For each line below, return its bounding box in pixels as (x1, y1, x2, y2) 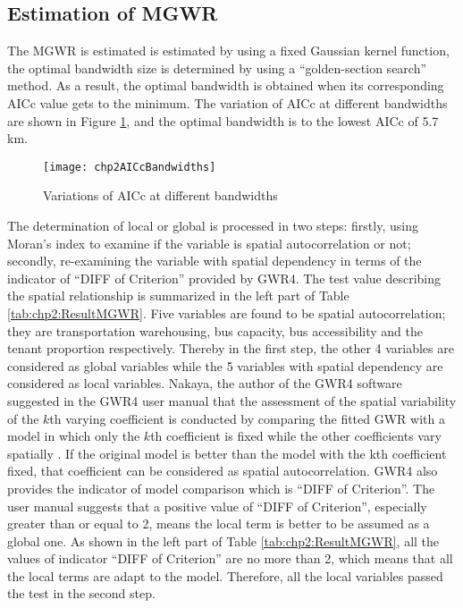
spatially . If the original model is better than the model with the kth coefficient (7, 443, 447, 462)
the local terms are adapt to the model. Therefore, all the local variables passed (7, 566, 443, 585)
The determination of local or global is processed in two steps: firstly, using (7, 216, 418, 235)
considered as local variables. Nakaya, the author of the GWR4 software (7, 374, 402, 393)
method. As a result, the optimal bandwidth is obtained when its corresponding (7, 76, 444, 95)
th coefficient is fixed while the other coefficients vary (150, 426, 442, 445)
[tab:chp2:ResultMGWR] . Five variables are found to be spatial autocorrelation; (7, 303, 446, 322)
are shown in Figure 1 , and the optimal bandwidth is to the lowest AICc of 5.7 (7, 111, 439, 130)
